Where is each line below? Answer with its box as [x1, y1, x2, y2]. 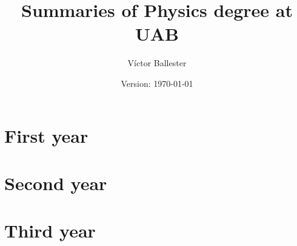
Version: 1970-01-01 [121, 77, 193, 89]
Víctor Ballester [127, 56, 187, 69]
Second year [4, 170, 107, 195]
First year [4, 123, 88, 148]
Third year [4, 218, 96, 243]
